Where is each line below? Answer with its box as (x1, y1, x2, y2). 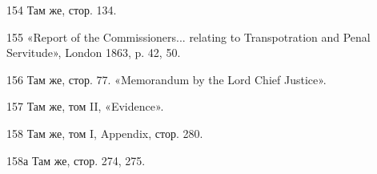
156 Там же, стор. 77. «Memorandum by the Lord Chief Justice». (6, 71, 327, 87)
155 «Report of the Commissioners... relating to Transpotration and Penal (6, 28, 371, 45)
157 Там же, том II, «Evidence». (6, 98, 164, 115)
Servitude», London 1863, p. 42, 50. (6, 44, 181, 61)
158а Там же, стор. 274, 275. (6, 152, 146, 168)
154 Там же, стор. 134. (6, 2, 117, 18)
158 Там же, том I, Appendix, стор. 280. (6, 124, 203, 141)
